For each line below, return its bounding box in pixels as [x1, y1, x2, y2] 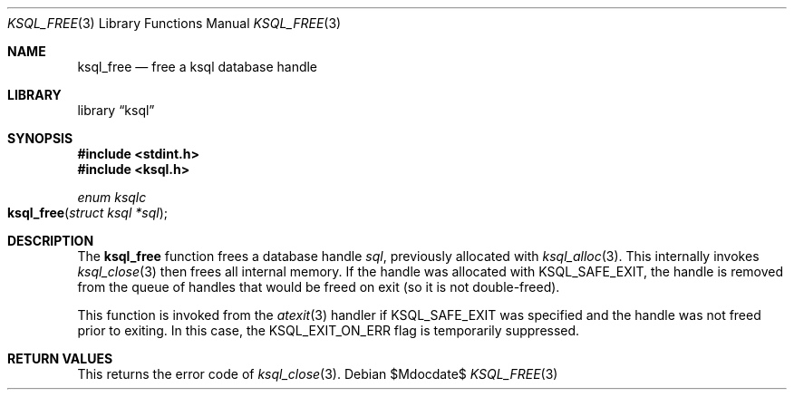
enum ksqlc [77, 189, 147, 205]
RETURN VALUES [7, 351, 113, 366]
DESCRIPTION [7, 233, 94, 248]
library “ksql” [77, 102, 155, 118]
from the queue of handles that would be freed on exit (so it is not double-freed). [77, 279, 560, 295]
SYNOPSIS [7, 131, 73, 146]
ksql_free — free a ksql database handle [77, 59, 318, 74]
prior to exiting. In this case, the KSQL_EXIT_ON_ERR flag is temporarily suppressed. [77, 323, 580, 338]
